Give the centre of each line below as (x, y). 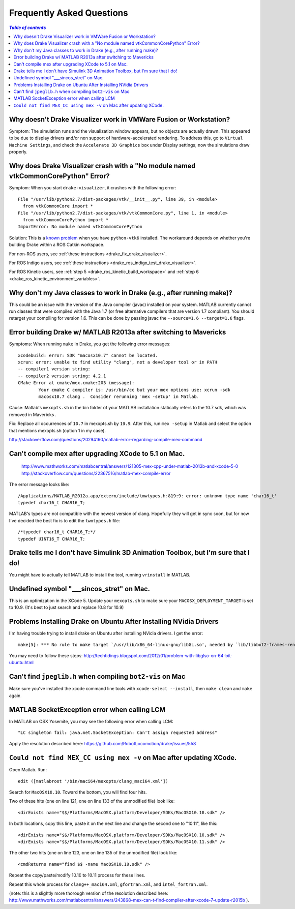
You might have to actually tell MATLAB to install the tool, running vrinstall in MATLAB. (100, 575)
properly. (18, 151)
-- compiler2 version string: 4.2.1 (62, 376)
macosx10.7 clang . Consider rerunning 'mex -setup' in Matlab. (119, 397)
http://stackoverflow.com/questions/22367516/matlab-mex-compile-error (96, 473)
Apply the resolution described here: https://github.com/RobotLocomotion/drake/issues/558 (103, 744)
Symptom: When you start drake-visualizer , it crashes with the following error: (93, 188)
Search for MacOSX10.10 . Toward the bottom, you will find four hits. (78, 792)
